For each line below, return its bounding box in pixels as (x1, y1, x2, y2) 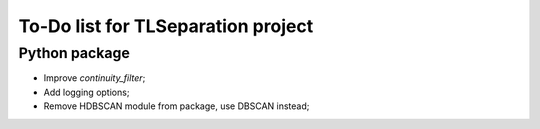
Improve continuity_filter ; (43, 72, 146, 84)
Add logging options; (43, 86, 130, 98)
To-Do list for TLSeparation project (18, 15, 314, 37)
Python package (18, 44, 130, 62)
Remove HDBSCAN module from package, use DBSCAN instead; (43, 100, 310, 112)
